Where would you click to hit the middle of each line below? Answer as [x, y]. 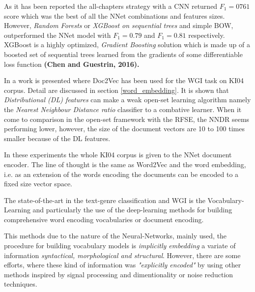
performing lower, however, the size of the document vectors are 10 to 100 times [124, 129]
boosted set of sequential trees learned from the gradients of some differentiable [123, 54]
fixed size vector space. [38, 184]
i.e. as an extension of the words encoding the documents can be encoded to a [121, 174]
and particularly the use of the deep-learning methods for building [132, 210]
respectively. [207, 35]
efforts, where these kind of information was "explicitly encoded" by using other [123, 265]
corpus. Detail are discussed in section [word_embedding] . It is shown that [116, 90]
